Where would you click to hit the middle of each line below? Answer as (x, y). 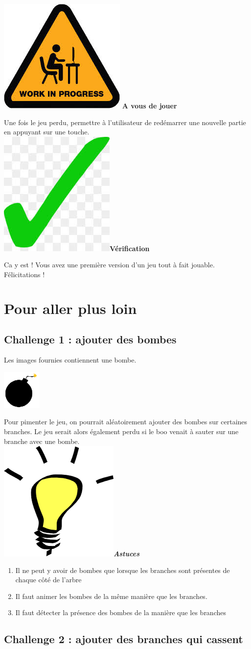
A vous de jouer (149, 105)
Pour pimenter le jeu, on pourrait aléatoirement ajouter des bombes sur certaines (126, 422)
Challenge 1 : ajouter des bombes (90, 339)
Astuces (127, 554)
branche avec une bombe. (42, 441)
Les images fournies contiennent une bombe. (70, 360)
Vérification (130, 248)
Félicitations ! (24, 274)
